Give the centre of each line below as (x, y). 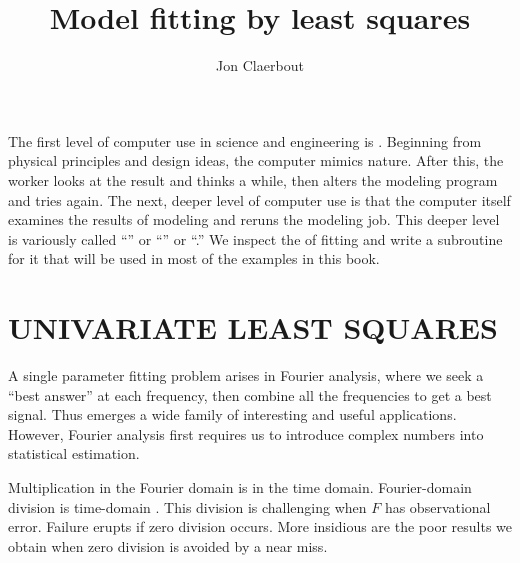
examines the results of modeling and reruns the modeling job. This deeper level (254, 219)
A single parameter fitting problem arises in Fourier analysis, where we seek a (246, 375)
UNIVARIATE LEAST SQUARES (253, 327)
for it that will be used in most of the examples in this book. (194, 258)
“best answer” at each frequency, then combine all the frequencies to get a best (250, 394)
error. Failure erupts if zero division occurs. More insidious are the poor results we (260, 526)
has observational (437, 506)
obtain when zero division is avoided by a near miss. (168, 545)
